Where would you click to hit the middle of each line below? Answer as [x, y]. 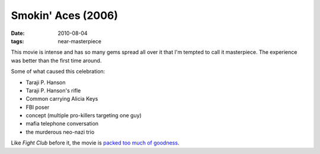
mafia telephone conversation [62, 124]
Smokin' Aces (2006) [65, 15]
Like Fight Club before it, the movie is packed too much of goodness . [95, 143]
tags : [17, 41]
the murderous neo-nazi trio [60, 132]
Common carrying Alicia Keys [62, 99]
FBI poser [38, 107]
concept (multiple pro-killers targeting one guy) [84, 115]
